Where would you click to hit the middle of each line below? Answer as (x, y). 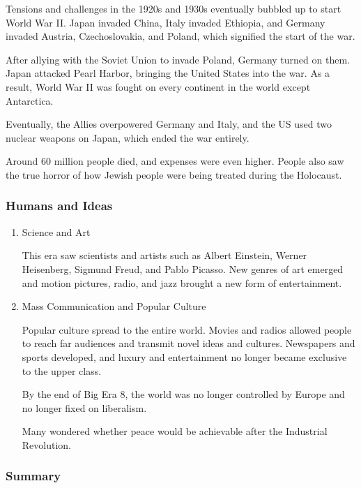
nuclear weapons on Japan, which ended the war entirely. (128, 137)
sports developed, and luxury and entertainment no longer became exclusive (184, 356)
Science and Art (56, 231)
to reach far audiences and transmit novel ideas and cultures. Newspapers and (189, 343)
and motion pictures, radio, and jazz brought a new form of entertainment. (182, 282)
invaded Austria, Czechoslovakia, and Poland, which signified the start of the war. (180, 36)
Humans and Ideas (59, 206)
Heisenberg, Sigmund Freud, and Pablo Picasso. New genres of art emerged (183, 268)
